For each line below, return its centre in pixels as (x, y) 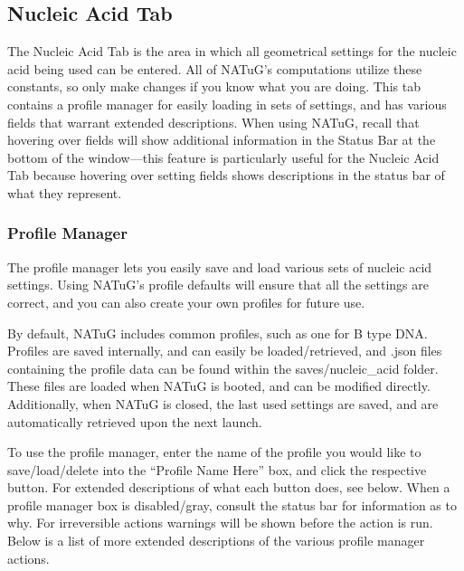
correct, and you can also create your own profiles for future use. (186, 302)
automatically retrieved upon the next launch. (135, 421)
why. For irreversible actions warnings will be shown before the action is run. (220, 523)
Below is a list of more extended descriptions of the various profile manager (216, 541)
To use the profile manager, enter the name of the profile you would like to (214, 452)
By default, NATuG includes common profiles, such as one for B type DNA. (218, 333)
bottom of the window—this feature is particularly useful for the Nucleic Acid (223, 157)
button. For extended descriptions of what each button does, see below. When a (229, 487)
